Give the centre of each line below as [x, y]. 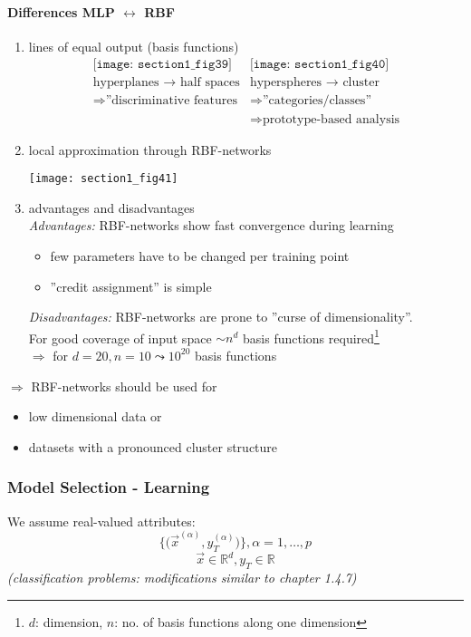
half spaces [210, 83]
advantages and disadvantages [111, 207]
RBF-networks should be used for [124, 386]
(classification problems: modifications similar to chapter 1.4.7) [182, 577]
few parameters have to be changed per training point [200, 255]
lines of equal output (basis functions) [134, 46]
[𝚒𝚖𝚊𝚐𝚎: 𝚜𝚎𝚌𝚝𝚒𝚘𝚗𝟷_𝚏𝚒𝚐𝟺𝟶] [319, 65]
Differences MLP [61, 11]
